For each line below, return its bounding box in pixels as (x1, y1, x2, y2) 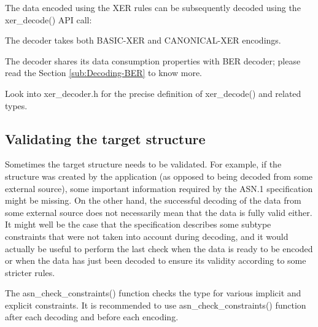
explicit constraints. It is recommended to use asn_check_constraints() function (5, 298, 306, 311)
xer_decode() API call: (5, 13, 92, 26)
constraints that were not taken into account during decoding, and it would (5, 229, 289, 242)
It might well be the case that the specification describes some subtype (5, 218, 271, 231)
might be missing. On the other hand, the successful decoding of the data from (5, 194, 301, 207)
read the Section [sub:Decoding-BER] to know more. (5, 66, 203, 79)
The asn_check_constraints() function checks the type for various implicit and (5, 287, 301, 299)
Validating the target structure (5, 129, 206, 148)
